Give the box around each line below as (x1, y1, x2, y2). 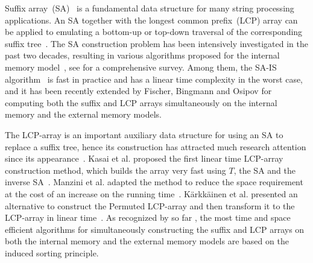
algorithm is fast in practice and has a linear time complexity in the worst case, (5, 72, 303, 85)
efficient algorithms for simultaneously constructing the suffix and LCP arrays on (5, 223, 305, 235)
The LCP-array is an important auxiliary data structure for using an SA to (5, 128, 283, 141)
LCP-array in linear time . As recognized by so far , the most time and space (5, 211, 291, 224)
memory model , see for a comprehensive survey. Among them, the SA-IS (5, 60, 277, 73)
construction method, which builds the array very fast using (5, 163, 226, 176)
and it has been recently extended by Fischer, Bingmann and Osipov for (5, 84, 272, 97)
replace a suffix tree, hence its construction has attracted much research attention (5, 140, 306, 153)
